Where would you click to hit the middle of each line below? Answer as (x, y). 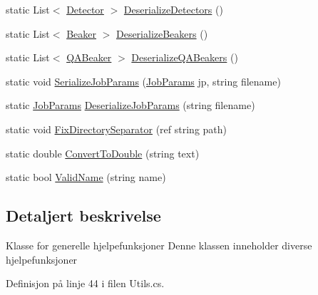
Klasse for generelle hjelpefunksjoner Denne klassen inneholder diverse (159, 245)
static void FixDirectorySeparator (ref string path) (117, 129)
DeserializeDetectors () (173, 9)
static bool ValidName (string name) (86, 177)
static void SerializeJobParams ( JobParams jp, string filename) (143, 81)
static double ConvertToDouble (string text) (103, 153)
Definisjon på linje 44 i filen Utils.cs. (85, 283)
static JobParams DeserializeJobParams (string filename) (130, 105)
